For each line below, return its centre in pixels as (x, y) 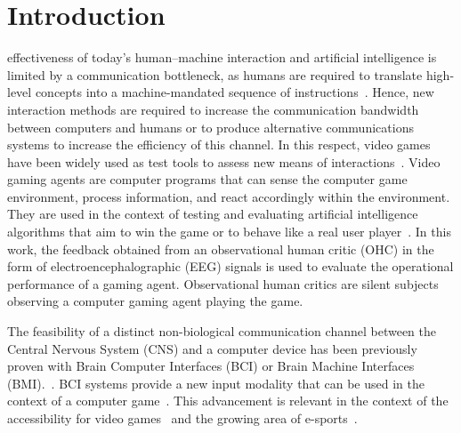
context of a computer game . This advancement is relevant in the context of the (228, 401)
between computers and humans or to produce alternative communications (210, 127)
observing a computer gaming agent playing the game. (155, 301)
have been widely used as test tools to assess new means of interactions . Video (224, 161)
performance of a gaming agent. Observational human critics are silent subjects (223, 283)
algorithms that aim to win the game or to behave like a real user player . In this (229, 232)
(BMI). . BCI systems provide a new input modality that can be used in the (216, 383)
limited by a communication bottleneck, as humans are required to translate (215, 74)
